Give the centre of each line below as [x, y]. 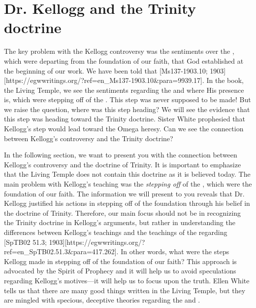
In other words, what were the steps [175, 251]
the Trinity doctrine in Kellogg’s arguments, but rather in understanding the [120, 222]
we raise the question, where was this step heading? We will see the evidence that [127, 109]
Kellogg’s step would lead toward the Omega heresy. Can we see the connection [124, 129]
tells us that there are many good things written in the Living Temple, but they [125, 290]
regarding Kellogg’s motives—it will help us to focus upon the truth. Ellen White [127, 280]
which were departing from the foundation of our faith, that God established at [124, 60]
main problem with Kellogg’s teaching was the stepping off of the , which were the [128, 184]
